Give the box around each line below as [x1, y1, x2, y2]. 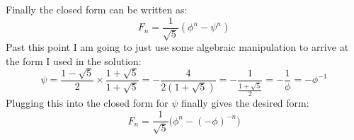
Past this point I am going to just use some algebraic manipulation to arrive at [6, 40, 349, 54]
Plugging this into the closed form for [6, 95, 169, 110]
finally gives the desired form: [181, 95, 309, 110]
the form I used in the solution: [6, 53, 142, 68]
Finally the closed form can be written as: [6, 2, 188, 16]
